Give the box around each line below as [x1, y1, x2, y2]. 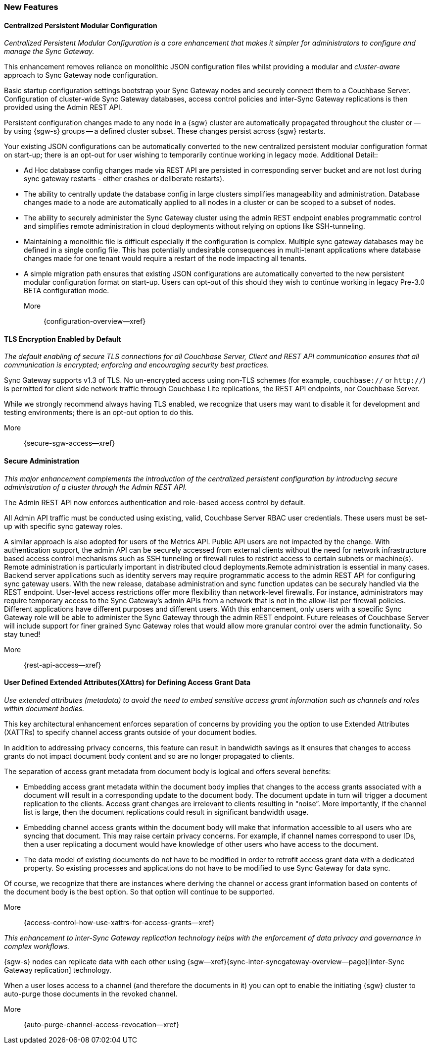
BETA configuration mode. [24, 286, 109, 295]
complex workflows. [4, 942, 70, 950]
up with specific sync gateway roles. [4, 522, 123, 530]
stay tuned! [4, 629, 41, 638]
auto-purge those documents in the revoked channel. [4, 989, 178, 998]
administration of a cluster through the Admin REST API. [4, 482, 187, 491]
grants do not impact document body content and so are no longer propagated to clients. [4, 751, 294, 760]
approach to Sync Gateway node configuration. [4, 71, 158, 80]
